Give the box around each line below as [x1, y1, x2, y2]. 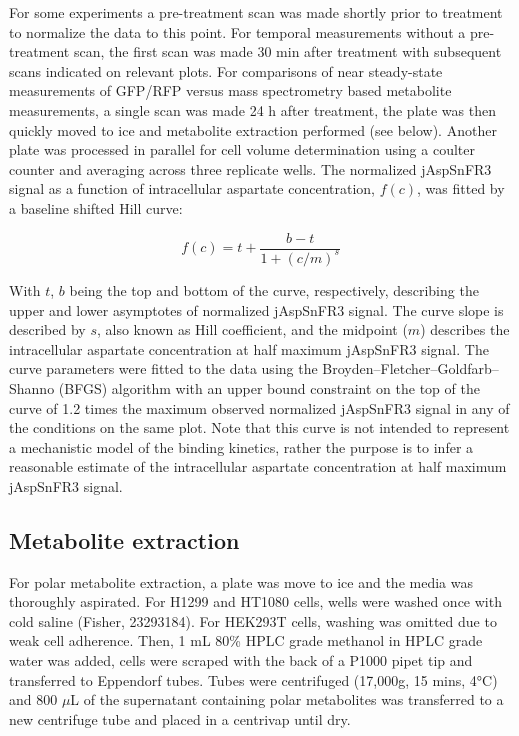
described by [9, 319, 86, 340]
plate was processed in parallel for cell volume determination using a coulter [9, 139, 475, 160]
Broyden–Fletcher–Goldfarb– [322, 358, 499, 379]
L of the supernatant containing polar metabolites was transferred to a [70, 689, 504, 710]
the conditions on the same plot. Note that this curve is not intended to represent [9, 417, 510, 438]
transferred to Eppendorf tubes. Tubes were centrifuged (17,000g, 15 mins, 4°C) [9, 669, 498, 690]
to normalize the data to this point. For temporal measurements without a [9, 21, 466, 42]
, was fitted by [417, 178, 505, 199]
